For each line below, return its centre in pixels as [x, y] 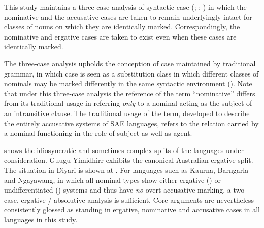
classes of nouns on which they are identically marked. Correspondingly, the [122, 27]
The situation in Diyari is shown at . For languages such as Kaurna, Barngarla [126, 169]
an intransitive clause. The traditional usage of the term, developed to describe [127, 113]
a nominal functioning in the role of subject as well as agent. [98, 133]
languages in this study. [41, 219]
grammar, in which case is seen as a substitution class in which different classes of [131, 73]
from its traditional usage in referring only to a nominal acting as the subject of [128, 103]
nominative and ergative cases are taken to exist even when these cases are [120, 36]
